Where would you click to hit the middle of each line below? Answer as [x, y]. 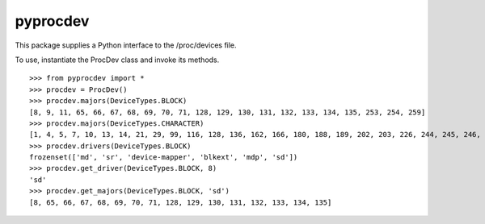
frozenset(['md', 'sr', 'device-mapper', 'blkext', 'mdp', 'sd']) [164, 158]
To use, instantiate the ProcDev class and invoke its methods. [117, 60]
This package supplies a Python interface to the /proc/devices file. [126, 45]
